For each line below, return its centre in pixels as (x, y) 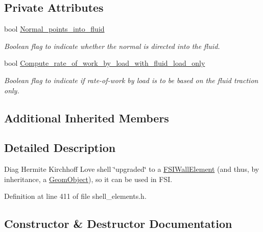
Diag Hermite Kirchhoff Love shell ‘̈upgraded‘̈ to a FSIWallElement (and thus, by (132, 169)
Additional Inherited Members (87, 118)
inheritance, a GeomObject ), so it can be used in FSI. (88, 179)
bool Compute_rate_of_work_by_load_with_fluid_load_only (105, 63)
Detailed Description (60, 148)
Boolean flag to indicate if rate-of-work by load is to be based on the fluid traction (131, 80)
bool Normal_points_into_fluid (54, 29)
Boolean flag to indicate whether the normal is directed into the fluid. (112, 46)
